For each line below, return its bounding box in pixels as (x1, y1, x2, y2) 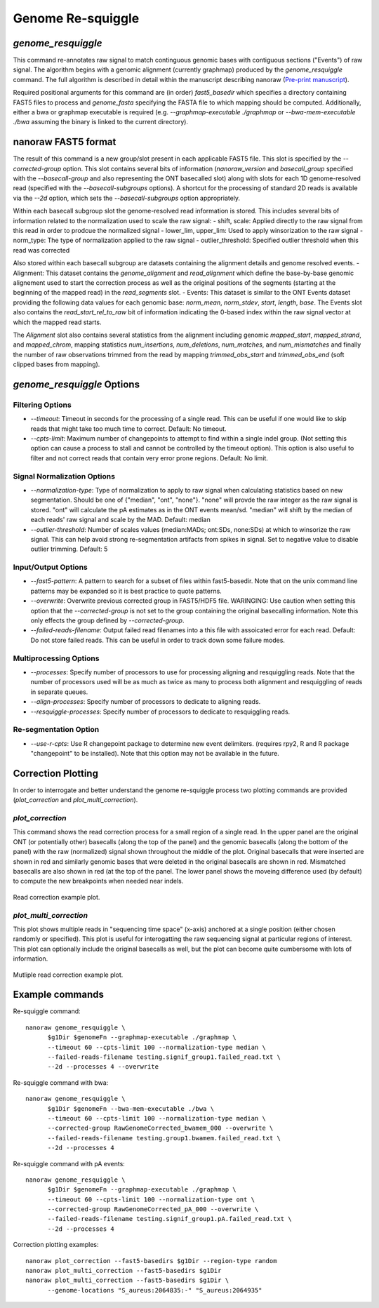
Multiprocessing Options (13, 653, 100, 663)
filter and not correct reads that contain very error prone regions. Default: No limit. (30, 453, 268, 462)
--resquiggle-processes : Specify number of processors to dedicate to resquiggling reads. (30, 707, 291, 716)
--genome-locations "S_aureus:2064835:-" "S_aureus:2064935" (47, 1286, 262, 1294)
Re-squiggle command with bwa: (13, 1078, 109, 1087)
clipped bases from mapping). (13, 360, 100, 368)
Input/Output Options (13, 562, 88, 572)
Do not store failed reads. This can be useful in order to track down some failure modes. (30, 636, 286, 644)
